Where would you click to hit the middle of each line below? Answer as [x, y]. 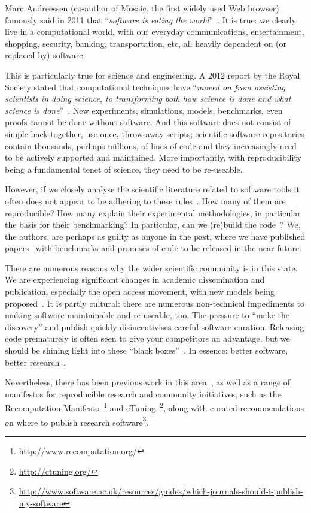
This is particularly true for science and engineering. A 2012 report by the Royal [153, 75]
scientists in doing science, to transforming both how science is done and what [148, 99]
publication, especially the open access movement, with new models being [140, 292]
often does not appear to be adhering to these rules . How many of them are [145, 200]
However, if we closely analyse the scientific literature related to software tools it [152, 189]
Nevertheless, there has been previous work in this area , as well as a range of [148, 382]
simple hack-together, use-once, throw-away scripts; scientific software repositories [155, 133]
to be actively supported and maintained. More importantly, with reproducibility [153, 157]
